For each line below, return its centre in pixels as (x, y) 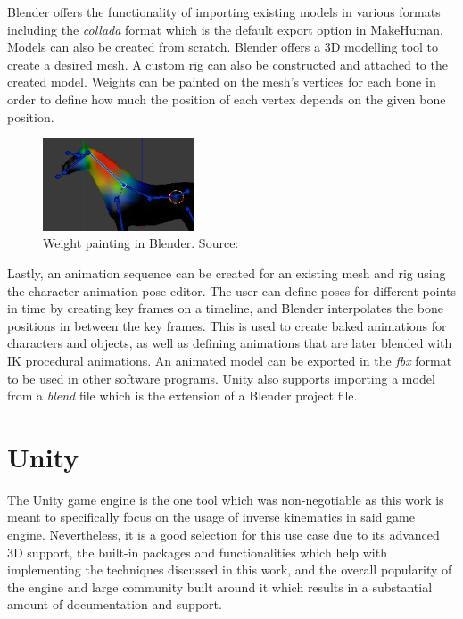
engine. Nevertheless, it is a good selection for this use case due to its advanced (223, 535)
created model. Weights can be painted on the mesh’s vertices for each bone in (222, 82)
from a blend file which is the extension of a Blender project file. (182, 396)
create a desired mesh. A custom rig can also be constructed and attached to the (227, 64)
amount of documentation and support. (115, 604)
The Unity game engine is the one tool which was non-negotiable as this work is (226, 499)
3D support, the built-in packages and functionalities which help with (197, 552)
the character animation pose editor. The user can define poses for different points (232, 290)
